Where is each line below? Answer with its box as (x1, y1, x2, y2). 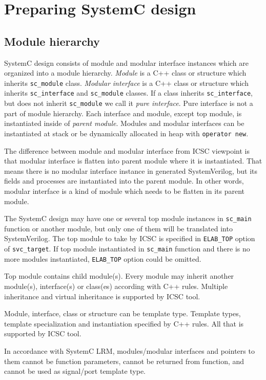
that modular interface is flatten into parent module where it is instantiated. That (4, 155, 262, 166)
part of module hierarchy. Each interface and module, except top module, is (4, 107, 242, 118)
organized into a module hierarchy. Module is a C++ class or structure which (4, 67, 247, 78)
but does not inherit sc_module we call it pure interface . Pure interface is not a (4, 98, 253, 108)
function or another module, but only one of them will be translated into (4, 223, 233, 233)
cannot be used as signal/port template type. (4, 366, 146, 376)
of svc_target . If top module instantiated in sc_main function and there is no (4, 243, 250, 254)
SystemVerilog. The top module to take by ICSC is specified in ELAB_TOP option (4, 233, 255, 244)
